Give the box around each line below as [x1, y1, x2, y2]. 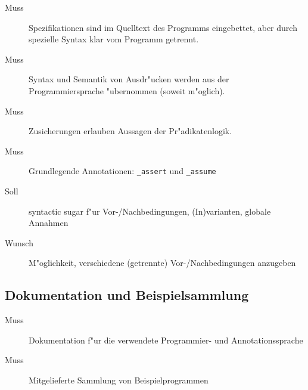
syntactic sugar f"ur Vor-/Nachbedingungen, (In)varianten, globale [29, 205, 271, 217]
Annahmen [29, 216, 69, 229]
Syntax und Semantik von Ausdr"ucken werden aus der [29, 73, 229, 85]
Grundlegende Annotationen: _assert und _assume [29, 165, 216, 177]
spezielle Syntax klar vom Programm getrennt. [29, 33, 199, 45]
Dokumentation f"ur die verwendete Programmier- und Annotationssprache [29, 333, 303, 346]
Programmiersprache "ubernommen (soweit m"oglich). [29, 84, 225, 97]
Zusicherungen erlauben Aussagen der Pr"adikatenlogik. [29, 125, 232, 137]
